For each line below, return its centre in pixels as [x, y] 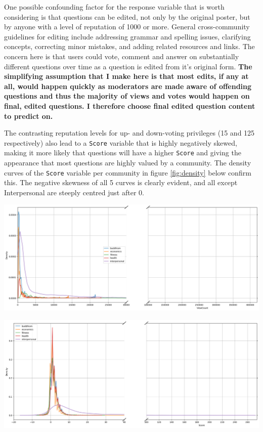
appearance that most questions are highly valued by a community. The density [128, 163]
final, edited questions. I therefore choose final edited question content [130, 105]
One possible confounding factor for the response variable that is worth [114, 7]
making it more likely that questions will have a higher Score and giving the [123, 153]
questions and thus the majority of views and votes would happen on [127, 96]
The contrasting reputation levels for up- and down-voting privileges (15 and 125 [129, 133]
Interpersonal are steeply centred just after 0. [74, 192]
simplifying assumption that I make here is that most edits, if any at [126, 76]
